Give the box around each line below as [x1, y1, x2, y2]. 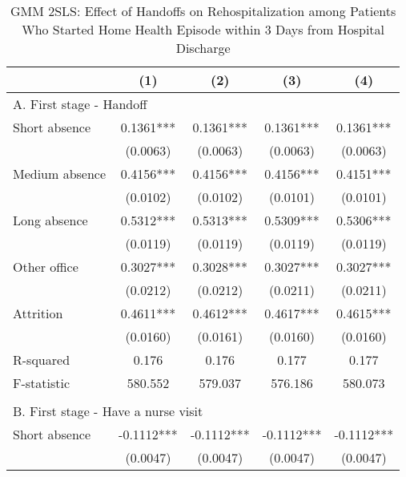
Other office [13, 257, 78, 276]
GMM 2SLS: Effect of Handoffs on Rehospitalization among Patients [10, 2, 396, 20]
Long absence [13, 211, 88, 229]
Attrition [13, 304, 63, 322]
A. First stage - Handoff [13, 95, 147, 113]
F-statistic [13, 374, 70, 392]
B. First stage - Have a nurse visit [13, 402, 203, 420]
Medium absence [13, 164, 107, 183]
